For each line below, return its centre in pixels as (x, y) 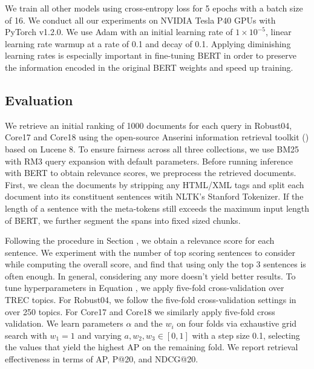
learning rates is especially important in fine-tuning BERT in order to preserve (151, 55)
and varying (100, 335)
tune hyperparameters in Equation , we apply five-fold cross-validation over (145, 288)
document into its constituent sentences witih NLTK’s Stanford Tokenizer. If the (154, 196)
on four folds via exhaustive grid (237, 323)
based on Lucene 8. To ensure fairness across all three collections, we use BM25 (152, 149)
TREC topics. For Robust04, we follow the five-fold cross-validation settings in (151, 300)
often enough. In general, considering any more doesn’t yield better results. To (150, 276)
